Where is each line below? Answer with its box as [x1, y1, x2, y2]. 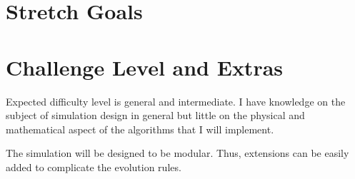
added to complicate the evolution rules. [6, 159, 181, 174]
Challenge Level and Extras [6, 52, 284, 81]
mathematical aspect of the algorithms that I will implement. [6, 121, 274, 136]
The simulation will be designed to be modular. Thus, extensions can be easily [6, 145, 349, 160]
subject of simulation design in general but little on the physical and [6, 108, 305, 123]
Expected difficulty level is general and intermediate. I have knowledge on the [6, 93, 346, 108]
